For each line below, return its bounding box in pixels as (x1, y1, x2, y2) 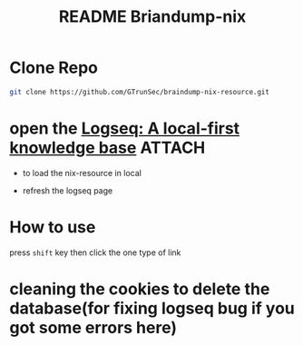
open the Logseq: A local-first (9, 118, 240, 138)
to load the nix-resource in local (22, 167, 142, 178)
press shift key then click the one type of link (9, 247, 181, 258)
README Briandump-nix (58, 6, 247, 27)
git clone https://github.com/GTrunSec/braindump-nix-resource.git (9, 87, 270, 96)
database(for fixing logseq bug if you (9, 298, 295, 319)
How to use (9, 216, 96, 237)
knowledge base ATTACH (9, 138, 206, 158)
